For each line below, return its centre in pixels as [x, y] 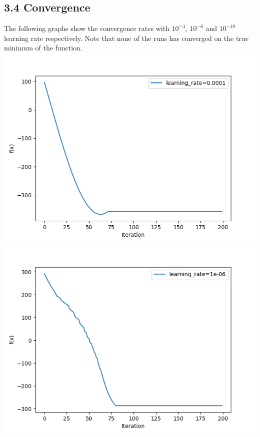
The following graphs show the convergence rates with [87, 28]
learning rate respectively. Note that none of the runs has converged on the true [126, 38]
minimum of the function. [43, 48]
